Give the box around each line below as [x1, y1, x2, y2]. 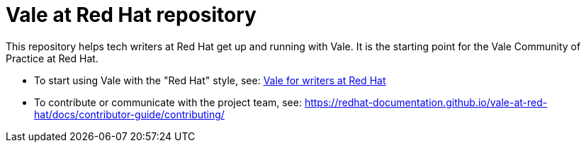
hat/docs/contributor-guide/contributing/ [34, 108, 225, 120]
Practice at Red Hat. [6, 52, 98, 64]
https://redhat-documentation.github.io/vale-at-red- [304, 96, 548, 108]
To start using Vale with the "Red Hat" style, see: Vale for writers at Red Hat [34, 74, 386, 86]
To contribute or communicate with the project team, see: [34, 96, 302, 108]
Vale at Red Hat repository [6, 3, 257, 27]
